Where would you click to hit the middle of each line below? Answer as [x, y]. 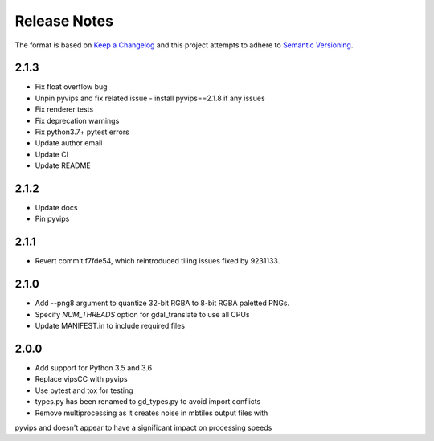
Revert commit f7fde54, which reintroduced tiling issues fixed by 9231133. [158, 261]
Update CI [51, 154]
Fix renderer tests [64, 109]
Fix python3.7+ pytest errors [82, 132]
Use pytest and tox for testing [84, 390]
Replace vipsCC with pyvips [81, 379]
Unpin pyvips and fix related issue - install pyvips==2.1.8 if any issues [150, 98]
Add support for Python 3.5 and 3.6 [94, 367]
